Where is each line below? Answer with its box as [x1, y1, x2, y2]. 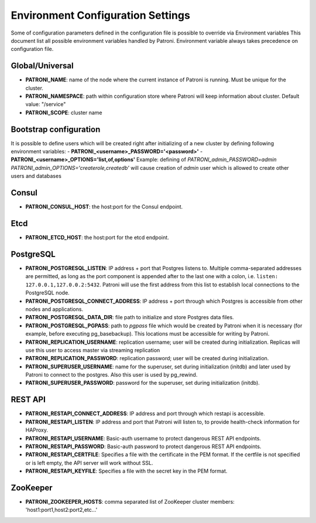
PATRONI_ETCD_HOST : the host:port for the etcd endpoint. [25, 234, 169, 241]
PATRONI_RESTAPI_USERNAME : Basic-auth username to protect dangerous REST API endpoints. [25, 435, 262, 442]
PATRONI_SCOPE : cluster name [25, 109, 102, 116]
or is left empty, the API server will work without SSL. [25, 459, 153, 466]
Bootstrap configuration [11, 124, 101, 134]
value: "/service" [25, 101, 66, 108]
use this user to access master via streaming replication [25, 346, 160, 354]
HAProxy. [25, 426, 49, 433]
